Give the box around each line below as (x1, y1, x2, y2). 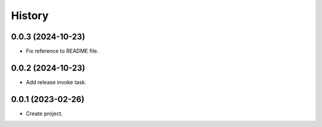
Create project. (26, 110, 63, 117)
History (11, 9, 49, 22)
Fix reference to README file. (26, 48, 99, 55)
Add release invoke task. (26, 78, 86, 86)
